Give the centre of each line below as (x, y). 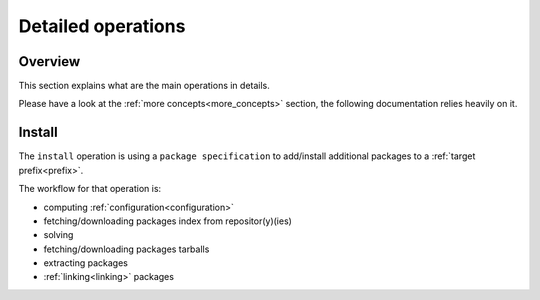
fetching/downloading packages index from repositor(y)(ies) (167, 221)
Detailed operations (102, 26)
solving (58, 235)
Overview (49, 61)
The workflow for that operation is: (90, 189)
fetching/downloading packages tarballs (126, 249)
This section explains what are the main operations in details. (144, 86)
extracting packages (86, 263)
